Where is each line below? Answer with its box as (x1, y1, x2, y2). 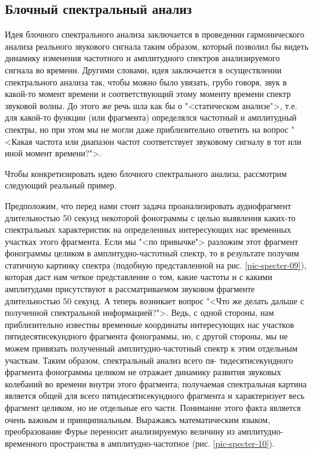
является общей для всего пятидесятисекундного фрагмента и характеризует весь (5, 389, 305, 402)
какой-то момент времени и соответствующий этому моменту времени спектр (5, 87, 291, 100)
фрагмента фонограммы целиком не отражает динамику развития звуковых (5, 366, 282, 378)
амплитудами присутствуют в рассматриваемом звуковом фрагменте (5, 282, 255, 295)
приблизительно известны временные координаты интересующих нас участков (5, 318, 294, 330)
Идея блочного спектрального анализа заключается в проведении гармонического (5, 28, 305, 41)
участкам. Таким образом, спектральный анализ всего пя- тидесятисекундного (5, 353, 293, 366)
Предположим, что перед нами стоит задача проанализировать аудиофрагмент (5, 199, 291, 212)
